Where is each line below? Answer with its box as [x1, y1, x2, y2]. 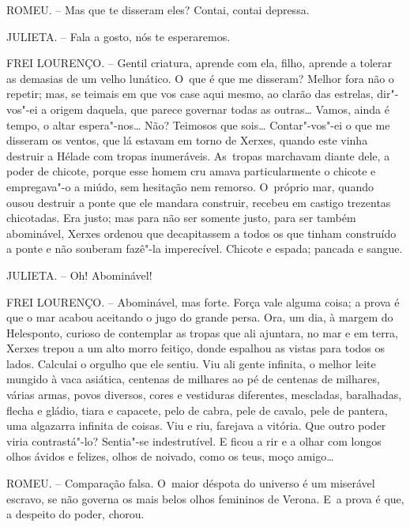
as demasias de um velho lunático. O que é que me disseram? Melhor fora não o [6, 70, 394, 86]
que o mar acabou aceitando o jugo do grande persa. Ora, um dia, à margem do [6, 309, 393, 326]
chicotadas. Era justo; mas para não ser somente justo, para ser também [6, 209, 356, 226]
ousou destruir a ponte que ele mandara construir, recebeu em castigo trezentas [6, 194, 391, 210]
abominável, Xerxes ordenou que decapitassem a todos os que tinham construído [6, 224, 397, 241]
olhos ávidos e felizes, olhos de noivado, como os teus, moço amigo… [6, 448, 334, 465]
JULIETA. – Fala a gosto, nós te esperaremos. [6, 28, 231, 44]
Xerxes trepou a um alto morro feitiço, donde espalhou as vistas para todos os [6, 340, 386, 356]
